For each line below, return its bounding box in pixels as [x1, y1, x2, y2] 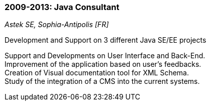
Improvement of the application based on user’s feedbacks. [5, 60, 201, 69]
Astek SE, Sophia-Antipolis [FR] [5, 20, 109, 29]
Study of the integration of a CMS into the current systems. [5, 77, 200, 86]
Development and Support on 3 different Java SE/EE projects [5, 36, 206, 45]
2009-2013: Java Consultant [5, 2, 120, 12]
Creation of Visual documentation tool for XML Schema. [5, 68, 189, 77]
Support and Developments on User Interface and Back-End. [5, 51, 205, 60]
